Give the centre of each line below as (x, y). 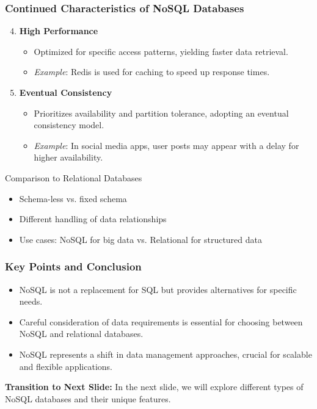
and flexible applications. (66, 366)
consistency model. (69, 125)
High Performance (59, 31)
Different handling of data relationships (93, 219)
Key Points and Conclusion (73, 266)
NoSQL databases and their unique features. (88, 398)
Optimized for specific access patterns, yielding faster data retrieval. (161, 51)
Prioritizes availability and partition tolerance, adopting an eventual (161, 113)
